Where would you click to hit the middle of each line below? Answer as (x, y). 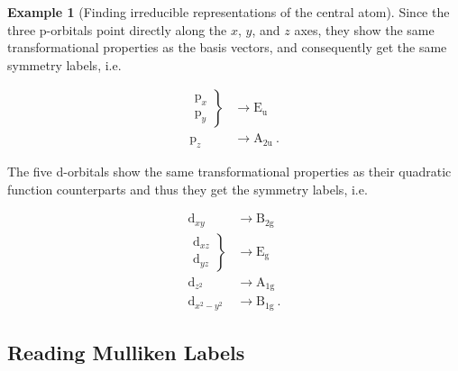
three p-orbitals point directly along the (117, 29)
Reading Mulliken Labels (126, 353)
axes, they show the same (364, 29)
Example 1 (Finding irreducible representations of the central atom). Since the (229, 12)
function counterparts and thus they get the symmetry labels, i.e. (188, 189)
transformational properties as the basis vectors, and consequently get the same (227, 47)
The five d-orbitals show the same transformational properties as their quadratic (229, 172)
